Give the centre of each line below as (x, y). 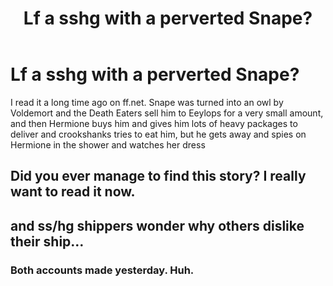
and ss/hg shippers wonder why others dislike (157, 225)
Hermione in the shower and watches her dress (108, 144)
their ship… (47, 241)
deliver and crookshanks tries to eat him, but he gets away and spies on (158, 134)
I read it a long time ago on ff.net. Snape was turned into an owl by (147, 102)
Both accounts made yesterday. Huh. (102, 270)
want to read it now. (73, 192)
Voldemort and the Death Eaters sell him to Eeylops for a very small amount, (167, 113)
